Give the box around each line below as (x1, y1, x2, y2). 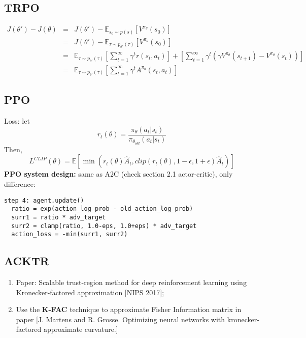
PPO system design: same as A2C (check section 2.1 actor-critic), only (4, 168, 233, 179)
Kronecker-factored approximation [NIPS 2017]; (16, 287, 164, 297)
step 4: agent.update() (4, 196, 84, 204)
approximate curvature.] (43, 324, 118, 334)
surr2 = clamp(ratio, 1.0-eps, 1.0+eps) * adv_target (11, 222, 197, 230)
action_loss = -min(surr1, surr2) (11, 231, 128, 238)
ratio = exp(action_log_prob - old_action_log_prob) (11, 205, 193, 213)
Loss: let (4, 116, 30, 126)
